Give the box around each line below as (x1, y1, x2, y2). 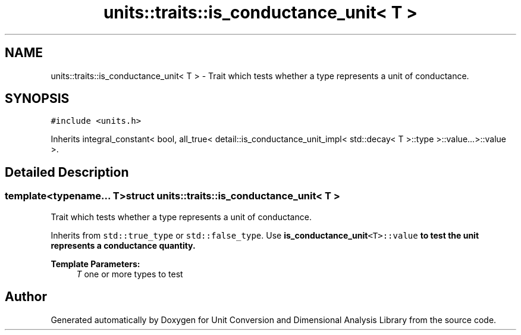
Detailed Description (5, 164, 129, 180)
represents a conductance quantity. (51, 240, 196, 251)
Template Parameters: (51, 258, 140, 269)
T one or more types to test (76, 268, 183, 279)
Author (5, 289, 47, 305)
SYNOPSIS (5, 91, 70, 107)
